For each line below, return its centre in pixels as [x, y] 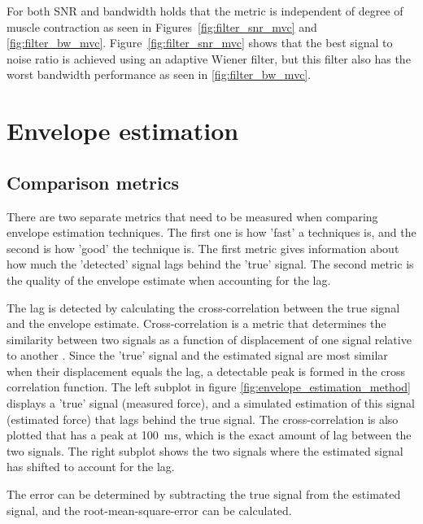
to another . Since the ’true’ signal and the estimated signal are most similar [197, 355]
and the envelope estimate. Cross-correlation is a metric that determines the [196, 323]
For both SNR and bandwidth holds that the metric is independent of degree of [205, 11]
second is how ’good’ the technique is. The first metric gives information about [203, 248]
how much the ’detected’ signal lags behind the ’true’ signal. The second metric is [210, 264]
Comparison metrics [93, 182]
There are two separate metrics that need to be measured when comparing [192, 216]
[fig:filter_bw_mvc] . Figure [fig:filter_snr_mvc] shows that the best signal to [200, 43]
